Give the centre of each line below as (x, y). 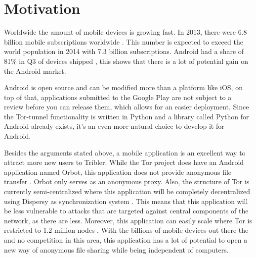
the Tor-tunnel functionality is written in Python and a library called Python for (127, 116)
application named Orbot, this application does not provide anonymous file (118, 172)
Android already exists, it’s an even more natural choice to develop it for (114, 126)
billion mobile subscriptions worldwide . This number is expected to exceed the (124, 41)
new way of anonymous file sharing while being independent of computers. (116, 249)
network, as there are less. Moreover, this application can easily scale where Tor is (128, 220)
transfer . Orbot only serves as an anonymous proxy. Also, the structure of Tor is (127, 181)
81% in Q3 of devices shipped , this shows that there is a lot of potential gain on (126, 61)
